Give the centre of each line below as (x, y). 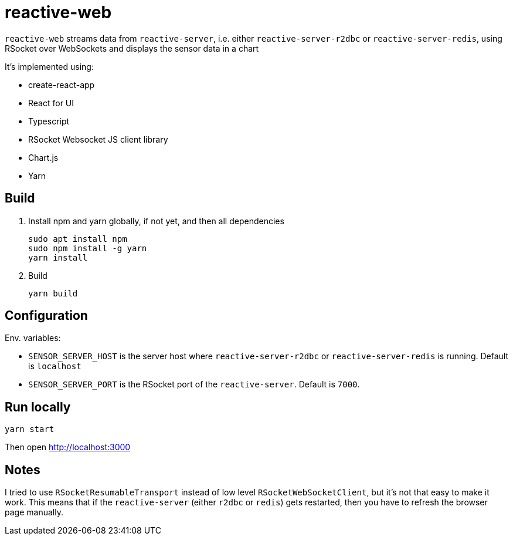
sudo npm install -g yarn (88, 248)
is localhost (55, 366)
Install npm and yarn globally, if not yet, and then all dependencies (156, 221)
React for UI (51, 103)
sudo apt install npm (78, 239)
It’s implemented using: (49, 66)
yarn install (58, 257)
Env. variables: (33, 338)
